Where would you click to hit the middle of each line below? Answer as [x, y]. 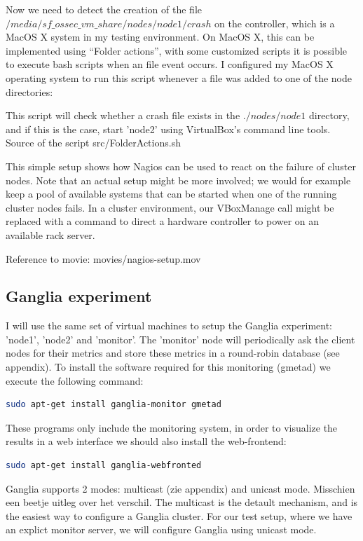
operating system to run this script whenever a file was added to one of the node [179, 77]
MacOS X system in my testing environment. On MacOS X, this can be [160, 37]
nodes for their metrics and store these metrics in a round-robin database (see [173, 353]
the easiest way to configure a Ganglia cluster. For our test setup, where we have [179, 515]
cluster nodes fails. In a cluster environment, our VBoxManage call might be [170, 207]
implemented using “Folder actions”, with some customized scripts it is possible [177, 50]
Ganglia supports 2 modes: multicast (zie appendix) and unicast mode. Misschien [180, 488]
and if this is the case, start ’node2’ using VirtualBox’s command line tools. [168, 129]
